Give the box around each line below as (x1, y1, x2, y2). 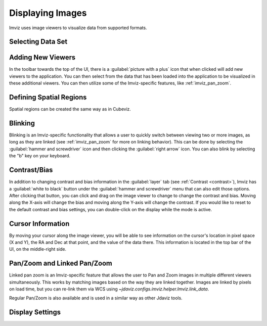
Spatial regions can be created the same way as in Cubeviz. (9, 106, 131, 112)
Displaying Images (9, 7, 87, 18)
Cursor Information (9, 219, 70, 228)
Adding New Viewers (9, 53, 76, 62)
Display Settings (9, 308, 61, 317)
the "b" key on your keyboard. (9, 153, 71, 159)
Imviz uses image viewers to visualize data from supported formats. (9, 25, 147, 31)
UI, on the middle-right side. (9, 246, 67, 252)
